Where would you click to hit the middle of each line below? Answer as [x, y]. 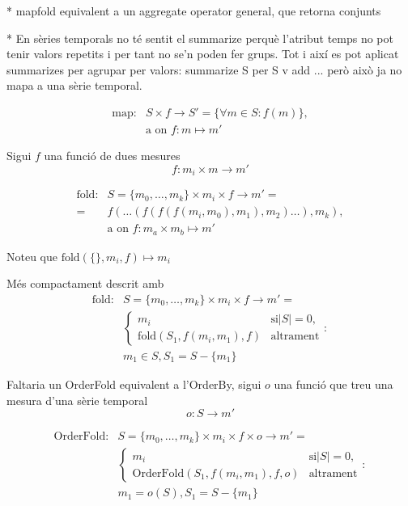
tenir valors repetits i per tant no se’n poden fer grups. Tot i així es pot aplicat [203, 54]
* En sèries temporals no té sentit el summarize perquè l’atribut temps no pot [200, 38]
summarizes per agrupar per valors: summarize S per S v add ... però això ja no [204, 69]
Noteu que [32, 256]
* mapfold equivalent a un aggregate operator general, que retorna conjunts [194, 11]
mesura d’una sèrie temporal [77, 400]
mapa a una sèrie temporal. [74, 85]
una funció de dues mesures [112, 156]
